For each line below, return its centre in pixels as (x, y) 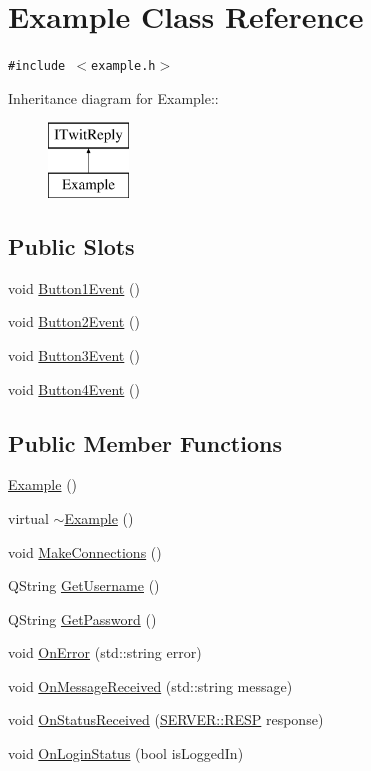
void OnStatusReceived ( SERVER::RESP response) (166, 719)
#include (37, 66)
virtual (28, 517)
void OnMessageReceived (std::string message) (150, 685)
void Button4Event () (74, 388)
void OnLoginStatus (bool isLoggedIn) (126, 753)
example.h (123, 66)
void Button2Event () (74, 321)
